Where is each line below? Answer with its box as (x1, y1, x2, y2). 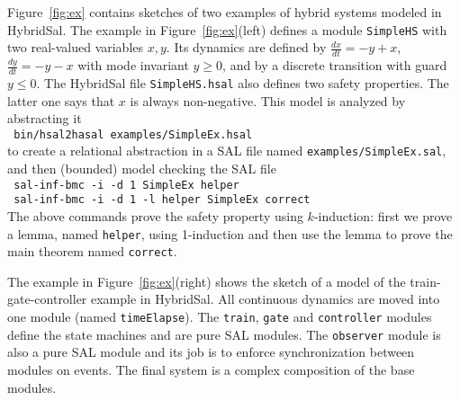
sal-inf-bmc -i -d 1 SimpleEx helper (14, 178, 239, 191)
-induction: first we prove (313, 206, 453, 225)
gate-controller (7, 289, 87, 308)
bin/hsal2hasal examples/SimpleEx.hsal (14, 128, 253, 141)
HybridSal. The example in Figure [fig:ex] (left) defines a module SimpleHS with (7, 20, 447, 39)
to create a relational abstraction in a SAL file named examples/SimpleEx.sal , (7, 141, 446, 160)
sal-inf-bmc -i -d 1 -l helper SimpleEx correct (14, 193, 311, 207)
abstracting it (7, 109, 82, 128)
